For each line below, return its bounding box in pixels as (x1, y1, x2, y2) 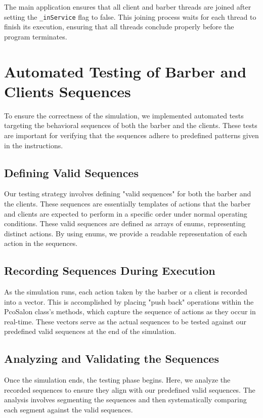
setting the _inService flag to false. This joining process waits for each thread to (4, 11, 256, 22)
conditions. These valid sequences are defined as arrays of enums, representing (4, 218, 246, 229)
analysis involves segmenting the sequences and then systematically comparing (4, 394, 247, 405)
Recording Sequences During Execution (4, 263, 215, 278)
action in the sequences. (4, 238, 78, 248)
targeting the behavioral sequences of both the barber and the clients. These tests (4, 120, 257, 131)
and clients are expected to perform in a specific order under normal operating (4, 208, 247, 219)
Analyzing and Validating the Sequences (4, 351, 219, 366)
